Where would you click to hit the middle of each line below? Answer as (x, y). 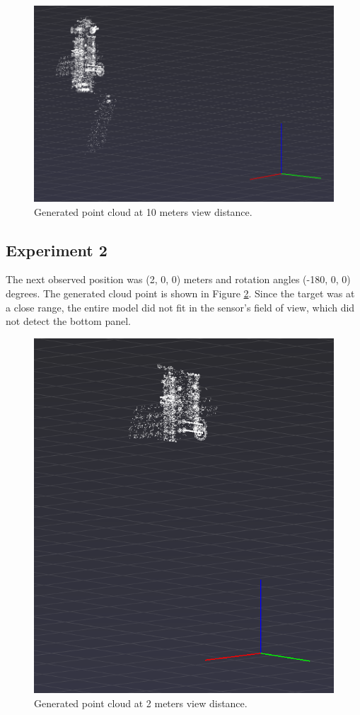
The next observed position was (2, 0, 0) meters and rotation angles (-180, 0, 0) (178, 279)
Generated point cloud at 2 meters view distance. (141, 703)
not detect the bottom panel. (68, 321)
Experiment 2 (57, 250)
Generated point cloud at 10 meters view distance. (143, 211)
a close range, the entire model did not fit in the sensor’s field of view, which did (180, 307)
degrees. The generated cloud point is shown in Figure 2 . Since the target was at (180, 293)
